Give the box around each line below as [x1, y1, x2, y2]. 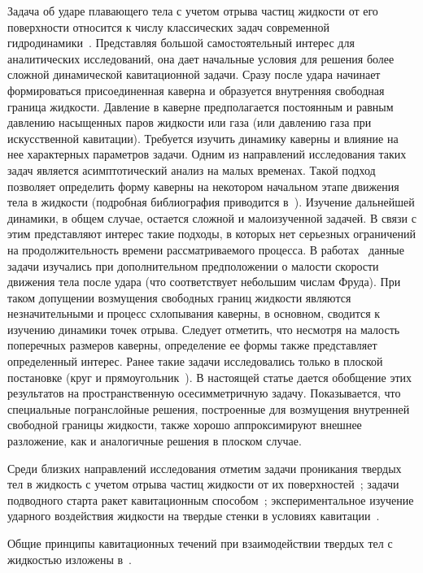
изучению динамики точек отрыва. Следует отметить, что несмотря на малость [7, 320, 400, 337]
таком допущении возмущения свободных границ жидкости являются [7, 289, 351, 306]
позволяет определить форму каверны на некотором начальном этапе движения [7, 177, 399, 194]
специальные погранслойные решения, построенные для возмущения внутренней [7, 400, 410, 417]
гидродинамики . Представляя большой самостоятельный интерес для [7, 34, 355, 51]
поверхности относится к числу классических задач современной [7, 18, 330, 35]
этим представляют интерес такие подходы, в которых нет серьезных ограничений [7, 225, 416, 242]
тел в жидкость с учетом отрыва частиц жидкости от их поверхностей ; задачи [7, 475, 399, 493]
